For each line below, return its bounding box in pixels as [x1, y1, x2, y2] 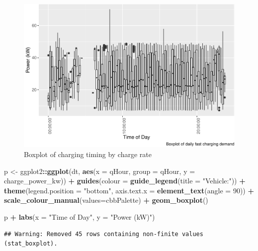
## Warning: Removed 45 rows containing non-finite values [4, 230, 203, 238]
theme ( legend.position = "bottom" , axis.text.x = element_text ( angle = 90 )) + [4, 185, 255, 195]
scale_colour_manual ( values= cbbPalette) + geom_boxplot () [4, 195, 208, 205]
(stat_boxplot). [4, 240, 58, 248]
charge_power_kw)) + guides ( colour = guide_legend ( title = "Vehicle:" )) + [4, 175, 246, 186]
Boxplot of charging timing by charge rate [24, 149, 152, 159]
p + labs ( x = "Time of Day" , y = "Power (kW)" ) [4, 211, 155, 222]
